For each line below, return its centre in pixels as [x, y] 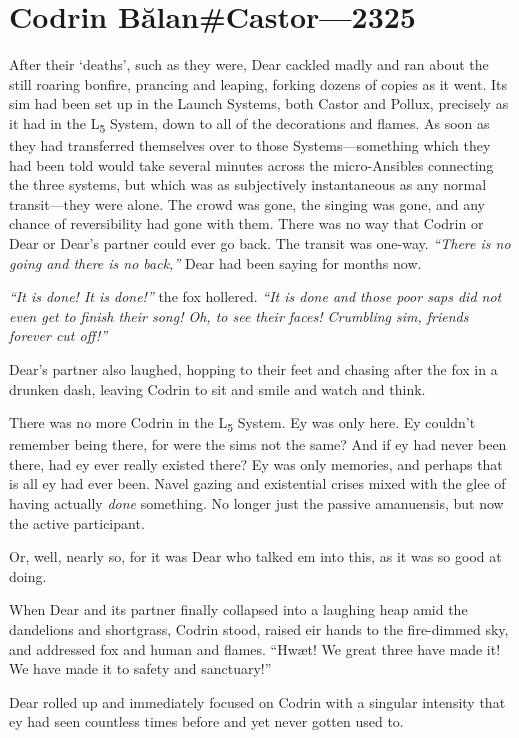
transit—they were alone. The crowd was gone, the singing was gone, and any [247, 203]
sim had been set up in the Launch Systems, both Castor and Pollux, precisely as [259, 103]
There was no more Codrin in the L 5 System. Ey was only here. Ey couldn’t [242, 423]
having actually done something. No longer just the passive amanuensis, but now [256, 503]
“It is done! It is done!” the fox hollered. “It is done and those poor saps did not [255, 296]
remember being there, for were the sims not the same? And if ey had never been [258, 444]
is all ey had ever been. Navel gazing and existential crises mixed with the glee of [257, 483]
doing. [28, 575]
